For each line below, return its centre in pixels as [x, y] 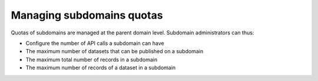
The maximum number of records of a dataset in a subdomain [101, 68]
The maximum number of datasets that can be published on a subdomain [114, 51]
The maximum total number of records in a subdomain [92, 59]
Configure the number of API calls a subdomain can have [95, 43]
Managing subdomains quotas [87, 15]
